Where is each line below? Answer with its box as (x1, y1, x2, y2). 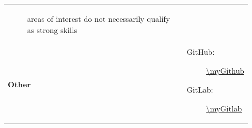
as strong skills (27, 24, 78, 35)
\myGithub (206, 65, 244, 76)
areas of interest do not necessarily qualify (27, 13, 170, 24)
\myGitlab (206, 103, 242, 114)
